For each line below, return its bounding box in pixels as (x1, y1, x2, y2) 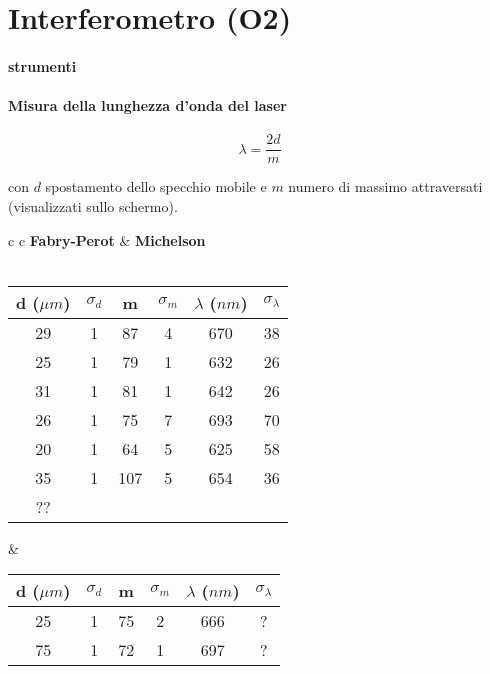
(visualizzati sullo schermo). (8, 196, 178, 217)
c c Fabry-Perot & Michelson (8, 229, 206, 250)
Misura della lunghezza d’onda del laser (8, 95, 287, 116)
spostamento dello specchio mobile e (45, 176, 267, 197)
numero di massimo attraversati (288, 176, 483, 197)
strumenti (8, 55, 77, 76)
